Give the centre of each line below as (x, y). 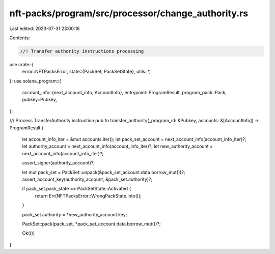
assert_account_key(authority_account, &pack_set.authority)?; (87, 179)
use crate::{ (22, 64)
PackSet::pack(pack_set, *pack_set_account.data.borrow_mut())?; (91, 223)
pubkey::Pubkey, (39, 100)
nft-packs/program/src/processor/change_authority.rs (129, 13)
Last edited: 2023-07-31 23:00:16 (45, 29)
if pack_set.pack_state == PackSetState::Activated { (77, 189)
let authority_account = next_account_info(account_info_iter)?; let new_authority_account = (118, 146)
